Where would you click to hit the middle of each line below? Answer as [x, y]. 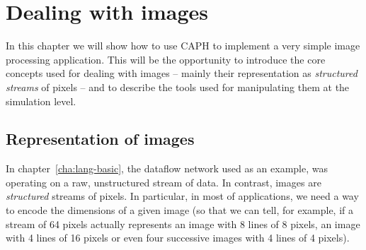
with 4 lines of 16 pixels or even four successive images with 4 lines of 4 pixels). [178, 238]
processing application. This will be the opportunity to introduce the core [166, 59]
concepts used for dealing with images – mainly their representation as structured [182, 73]
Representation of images [100, 139]
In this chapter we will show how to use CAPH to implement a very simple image [183, 46]
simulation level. [41, 101]
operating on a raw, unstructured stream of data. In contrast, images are [164, 182]
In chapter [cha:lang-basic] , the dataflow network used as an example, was [167, 168]
